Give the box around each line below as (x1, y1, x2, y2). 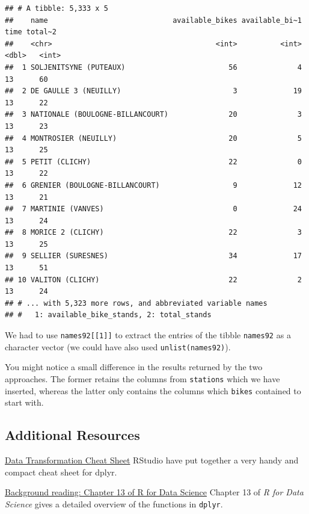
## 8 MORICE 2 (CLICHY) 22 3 (5, 228, 302, 237)
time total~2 (5, 28, 57, 37)
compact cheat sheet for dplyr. (5, 465, 117, 478)
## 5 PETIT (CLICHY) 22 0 (5, 157, 302, 166)
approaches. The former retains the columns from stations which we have (5, 372, 280, 385)
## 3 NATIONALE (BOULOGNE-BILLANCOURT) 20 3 (5, 110, 302, 119)
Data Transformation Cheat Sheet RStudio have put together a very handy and (5, 454, 299, 466)
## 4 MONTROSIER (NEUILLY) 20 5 (5, 134, 302, 143)
